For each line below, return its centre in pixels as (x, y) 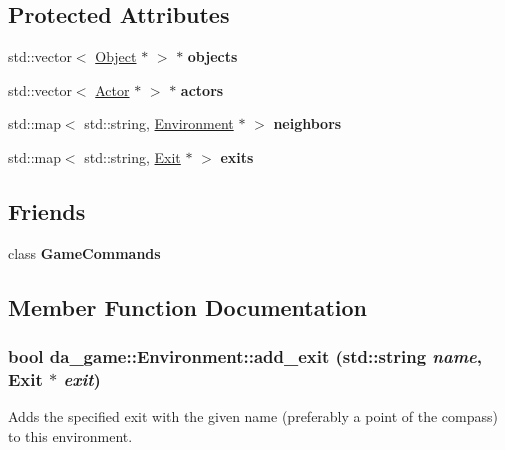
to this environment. (70, 435)
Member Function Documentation (188, 306)
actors (202, 89)
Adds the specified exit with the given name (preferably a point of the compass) (253, 416)
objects (212, 56)
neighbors (307, 123)
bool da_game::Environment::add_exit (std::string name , (245, 356)
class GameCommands (84, 252)
